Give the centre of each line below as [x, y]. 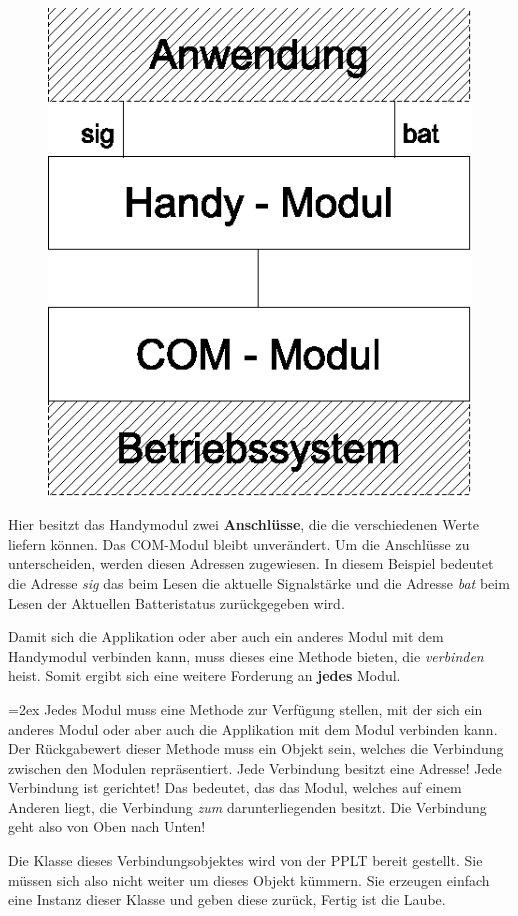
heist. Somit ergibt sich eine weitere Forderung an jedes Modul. [204, 675]
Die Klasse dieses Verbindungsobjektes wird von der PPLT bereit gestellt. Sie [245, 860]
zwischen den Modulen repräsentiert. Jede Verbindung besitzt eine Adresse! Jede [255, 767]
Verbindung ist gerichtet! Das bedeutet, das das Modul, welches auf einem [235, 787]
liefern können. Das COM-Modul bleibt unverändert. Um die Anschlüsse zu [239, 543]
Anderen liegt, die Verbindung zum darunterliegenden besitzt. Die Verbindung [247, 806]
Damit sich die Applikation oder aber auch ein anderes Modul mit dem [226, 636]
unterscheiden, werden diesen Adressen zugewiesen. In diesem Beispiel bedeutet [251, 563]
